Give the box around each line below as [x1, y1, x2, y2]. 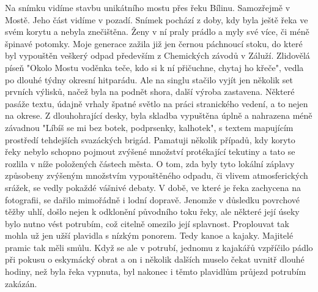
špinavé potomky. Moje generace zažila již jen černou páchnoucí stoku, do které [5, 37, 303, 50]
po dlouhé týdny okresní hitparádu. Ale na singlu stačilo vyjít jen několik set [5, 73, 294, 86]
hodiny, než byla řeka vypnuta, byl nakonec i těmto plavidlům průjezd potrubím [5, 265, 306, 278]
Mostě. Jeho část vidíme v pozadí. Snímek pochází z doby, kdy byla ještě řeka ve [5, 13, 308, 26]
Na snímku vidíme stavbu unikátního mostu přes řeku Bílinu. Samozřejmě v [5, 1, 290, 13]
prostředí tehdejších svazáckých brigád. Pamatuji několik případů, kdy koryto [5, 133, 295, 146]
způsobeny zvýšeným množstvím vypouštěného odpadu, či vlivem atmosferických [5, 169, 308, 182]
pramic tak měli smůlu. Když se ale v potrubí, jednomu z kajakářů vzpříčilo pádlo [5, 241, 313, 253]
